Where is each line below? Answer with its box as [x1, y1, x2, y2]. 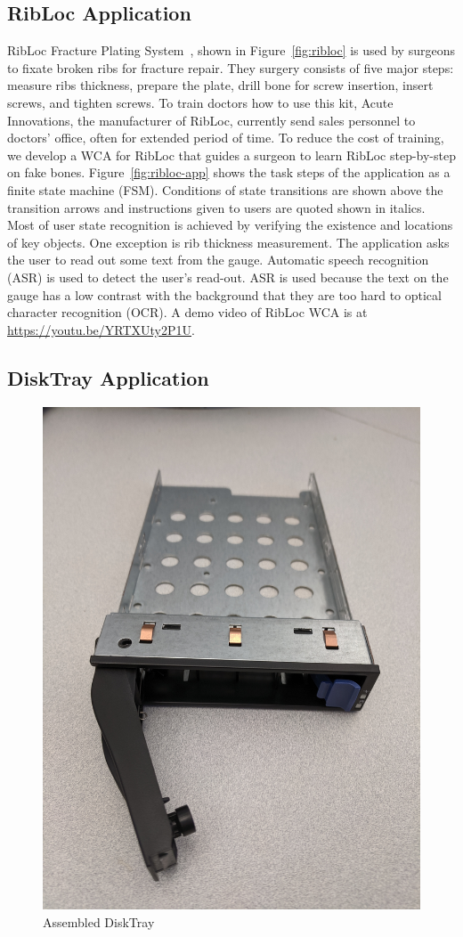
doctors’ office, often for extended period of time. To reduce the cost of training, [7, 128, 444, 147]
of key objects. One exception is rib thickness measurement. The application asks [7, 232, 450, 251]
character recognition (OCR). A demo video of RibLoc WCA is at [7, 303, 368, 322]
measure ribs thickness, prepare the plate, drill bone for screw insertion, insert [7, 76, 434, 94]
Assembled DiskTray [43, 912, 155, 931]
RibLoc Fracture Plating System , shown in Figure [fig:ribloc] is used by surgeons [7, 41, 455, 60]
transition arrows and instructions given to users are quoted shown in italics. [7, 198, 426, 216]
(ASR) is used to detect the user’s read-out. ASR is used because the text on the [7, 267, 449, 286]
